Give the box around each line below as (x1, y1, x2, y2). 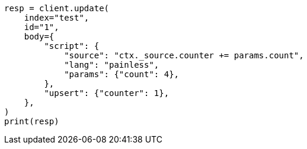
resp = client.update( (4, 4, 110, 13)
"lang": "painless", (64, 60, 159, 69)
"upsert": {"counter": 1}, (44, 88, 170, 98)
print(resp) (4, 117, 59, 126)
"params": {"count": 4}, (64, 69, 180, 79)
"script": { (44, 41, 100, 51)
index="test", (24, 13, 89, 22)
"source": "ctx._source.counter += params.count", (64, 51, 304, 60)
